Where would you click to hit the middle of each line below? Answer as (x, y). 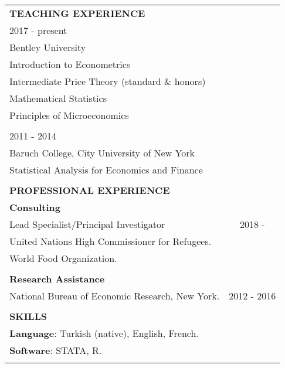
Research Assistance (57, 279)
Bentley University (48, 47)
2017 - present (38, 30)
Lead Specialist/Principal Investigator (87, 224)
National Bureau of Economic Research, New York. (115, 296)
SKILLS (28, 316)
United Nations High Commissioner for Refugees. (111, 241)
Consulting (35, 207)
